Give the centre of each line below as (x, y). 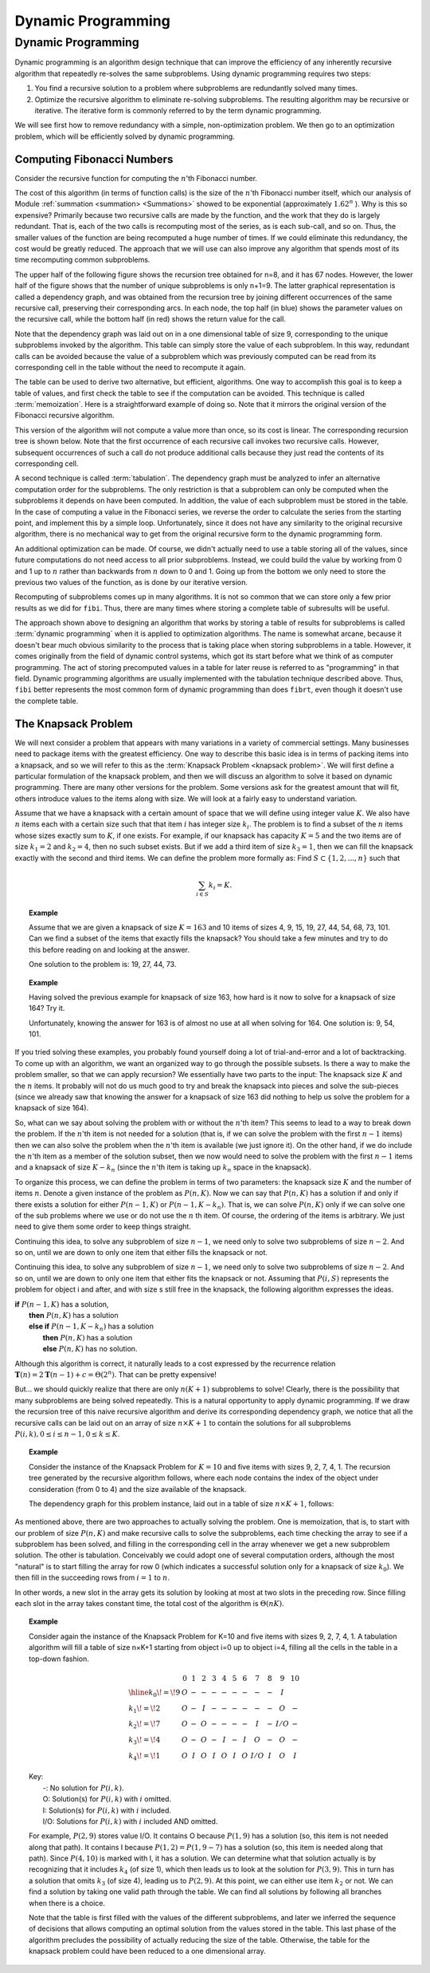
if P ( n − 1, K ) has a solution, (62, 1304)
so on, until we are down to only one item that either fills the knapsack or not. (141, 1253)
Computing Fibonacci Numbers (94, 159)
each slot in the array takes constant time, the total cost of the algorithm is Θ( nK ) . (149, 1604)
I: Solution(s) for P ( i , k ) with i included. (107, 1810)
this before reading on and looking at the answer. (109, 949)
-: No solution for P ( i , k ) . (83, 1788)
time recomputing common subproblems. (82, 260)
